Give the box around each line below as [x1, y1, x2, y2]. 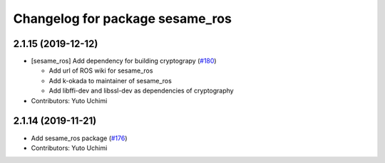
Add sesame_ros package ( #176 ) [31, 134, 128, 142]
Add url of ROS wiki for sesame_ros [48, 66, 153, 75]
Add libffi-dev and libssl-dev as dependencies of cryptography [48, 86, 235, 95]
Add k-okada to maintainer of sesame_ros [48, 76, 173, 85]
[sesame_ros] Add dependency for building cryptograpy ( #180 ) [31, 57, 217, 65]
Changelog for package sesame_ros [13, 11, 232, 26]
